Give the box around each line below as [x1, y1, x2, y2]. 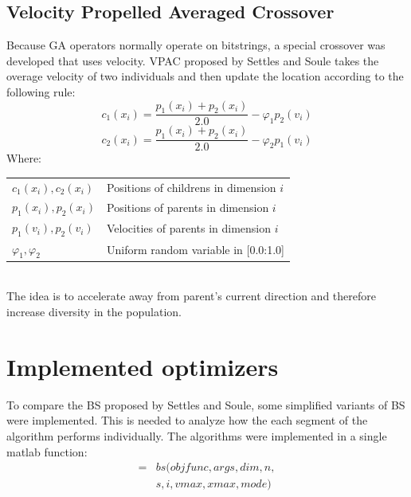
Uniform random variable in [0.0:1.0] [107, 241, 285, 257]
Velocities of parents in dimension [107, 220, 272, 237]
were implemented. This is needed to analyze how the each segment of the [6, 412, 368, 429]
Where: [6, 150, 41, 166]
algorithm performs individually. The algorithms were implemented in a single [6, 427, 387, 444]
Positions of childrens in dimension [107, 178, 276, 195]
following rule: [6, 83, 76, 100]
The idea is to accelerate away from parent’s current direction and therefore [6, 288, 376, 304]
